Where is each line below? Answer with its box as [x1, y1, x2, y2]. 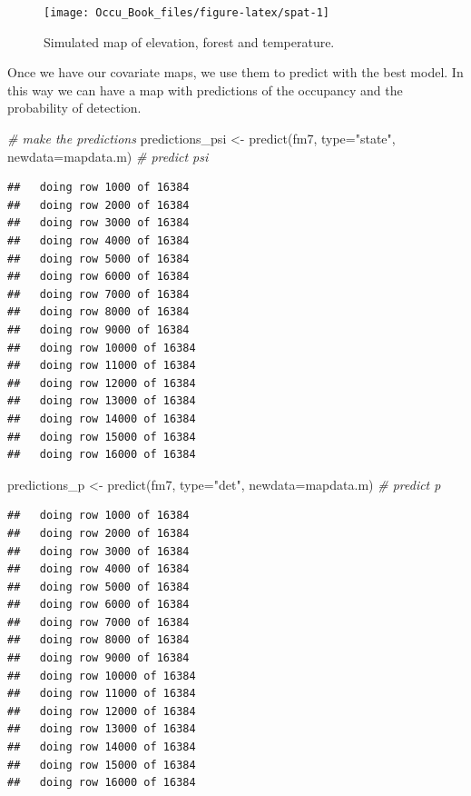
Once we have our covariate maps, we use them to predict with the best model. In [7, 63, 464, 82]
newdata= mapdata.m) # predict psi [7, 146, 209, 165]
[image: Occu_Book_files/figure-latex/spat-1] [44, 6, 329, 19]
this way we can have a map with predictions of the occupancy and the [7, 80, 403, 99]
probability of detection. [7, 98, 142, 117]
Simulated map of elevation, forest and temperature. [44, 32, 335, 51]
